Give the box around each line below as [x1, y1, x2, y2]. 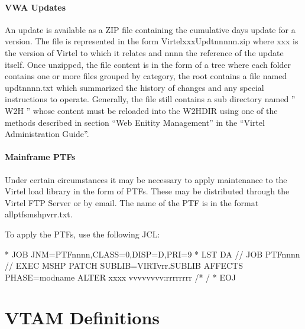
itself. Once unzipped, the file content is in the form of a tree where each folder [5, 58, 291, 70]
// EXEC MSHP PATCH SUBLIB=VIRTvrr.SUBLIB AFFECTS [5, 259, 244, 272]
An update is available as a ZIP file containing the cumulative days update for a [5, 23, 296, 35]
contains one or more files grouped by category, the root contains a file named [5, 70, 287, 82]
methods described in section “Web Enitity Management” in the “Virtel [5, 116, 265, 128]
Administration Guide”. [5, 128, 89, 140]
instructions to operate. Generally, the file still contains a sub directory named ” [5, 93, 296, 105]
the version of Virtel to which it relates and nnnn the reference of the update [5, 46, 284, 58]
